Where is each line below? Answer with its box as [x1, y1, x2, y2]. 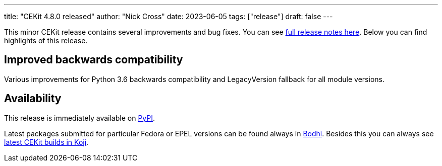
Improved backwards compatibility [4, 53, 183, 66]
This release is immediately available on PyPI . [4, 113, 155, 122]
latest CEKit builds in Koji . [4, 137, 89, 146]
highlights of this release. [4, 36, 88, 45]
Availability [4, 92, 62, 105]
